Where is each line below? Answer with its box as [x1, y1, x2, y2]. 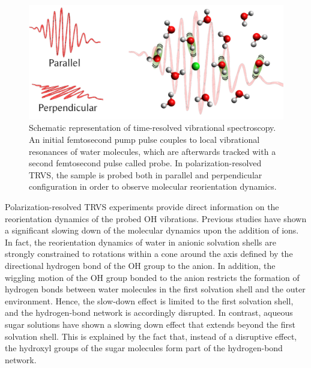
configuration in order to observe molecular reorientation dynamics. [29, 180, 277, 193]
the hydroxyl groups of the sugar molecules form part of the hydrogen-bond [5, 342, 283, 354]
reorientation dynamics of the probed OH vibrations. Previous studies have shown [5, 212, 307, 225]
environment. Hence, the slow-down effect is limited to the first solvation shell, [5, 294, 294, 307]
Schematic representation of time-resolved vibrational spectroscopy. [29, 121, 276, 134]
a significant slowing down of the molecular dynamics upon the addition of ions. [5, 224, 299, 237]
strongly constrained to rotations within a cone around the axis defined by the [5, 247, 293, 260]
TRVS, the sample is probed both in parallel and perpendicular [29, 168, 262, 181]
